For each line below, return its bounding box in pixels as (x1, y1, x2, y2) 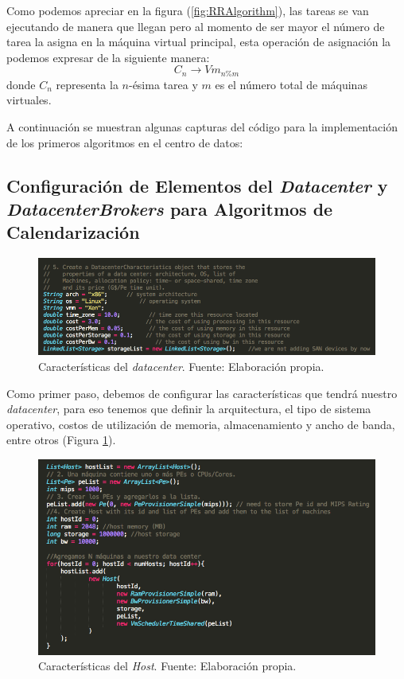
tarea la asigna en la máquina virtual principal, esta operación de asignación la (6, 33, 391, 50)
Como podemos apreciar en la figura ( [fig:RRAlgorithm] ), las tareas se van (6, 2, 369, 18)
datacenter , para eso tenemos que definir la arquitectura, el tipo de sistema (6, 400, 371, 417)
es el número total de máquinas (215, 76, 367, 92)
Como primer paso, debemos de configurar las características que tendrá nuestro (6, 384, 398, 401)
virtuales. (6, 92, 52, 108)
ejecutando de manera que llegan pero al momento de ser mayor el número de (6, 18, 385, 34)
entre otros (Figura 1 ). (6, 431, 116, 448)
